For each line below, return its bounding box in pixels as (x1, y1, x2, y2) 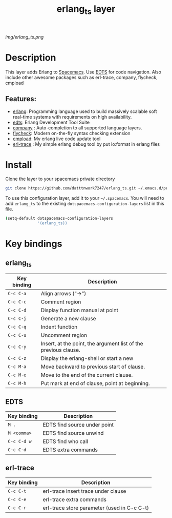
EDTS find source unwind (42, 430, 104, 437)
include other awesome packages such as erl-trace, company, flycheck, (5, 74, 158, 80)
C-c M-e (8, 372, 27, 378)
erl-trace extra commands (42, 496, 106, 503)
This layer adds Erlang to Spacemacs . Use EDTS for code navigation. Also (5, 69, 161, 75)
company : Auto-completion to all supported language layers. (12, 124, 142, 131)
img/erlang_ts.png (5, 34, 44, 40)
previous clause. (40, 347, 80, 354)
